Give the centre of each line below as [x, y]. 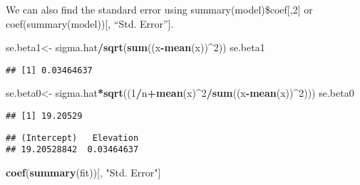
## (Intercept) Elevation [72, 138]
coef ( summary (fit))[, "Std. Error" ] [83, 172]
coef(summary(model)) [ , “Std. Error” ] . [90, 23]
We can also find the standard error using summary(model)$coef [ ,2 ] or [159, 9]
